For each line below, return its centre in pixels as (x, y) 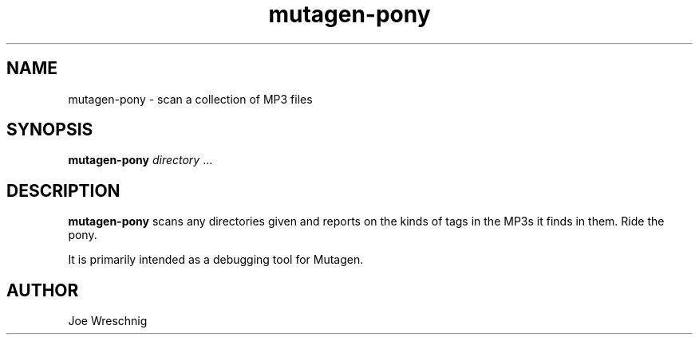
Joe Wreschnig (108, 321)
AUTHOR (43, 290)
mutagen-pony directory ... (140, 160)
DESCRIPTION (63, 190)
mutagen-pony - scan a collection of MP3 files (190, 99)
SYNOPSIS (50, 130)
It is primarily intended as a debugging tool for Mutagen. (216, 260)
